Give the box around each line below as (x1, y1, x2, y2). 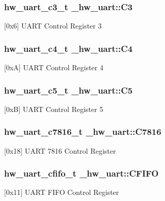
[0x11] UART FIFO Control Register (4, 187, 119, 197)
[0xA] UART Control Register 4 (4, 62, 103, 73)
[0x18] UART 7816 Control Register (4, 145, 116, 156)
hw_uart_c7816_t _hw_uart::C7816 (4, 125, 161, 138)
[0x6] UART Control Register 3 (4, 20, 102, 31)
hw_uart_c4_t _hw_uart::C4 (4, 42, 133, 54)
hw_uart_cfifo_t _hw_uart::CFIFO (4, 167, 159, 180)
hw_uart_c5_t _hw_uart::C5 (4, 83, 133, 96)
